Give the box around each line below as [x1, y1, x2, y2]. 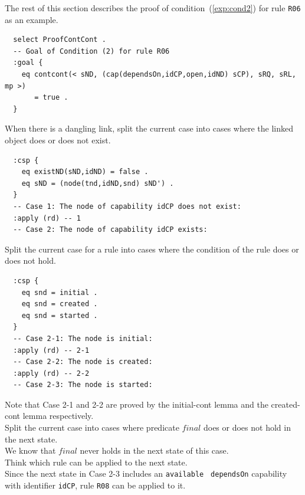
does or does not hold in [203, 421, 291, 434]
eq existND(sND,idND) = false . [21, 168, 149, 176]
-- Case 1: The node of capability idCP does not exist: [13, 202, 241, 211]
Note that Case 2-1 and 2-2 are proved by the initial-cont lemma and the [5, 398, 268, 410]
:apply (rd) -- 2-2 [13, 369, 90, 378]
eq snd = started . [21, 311, 98, 320]
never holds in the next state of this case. [80, 444, 229, 457]
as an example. [5, 13, 58, 25]
